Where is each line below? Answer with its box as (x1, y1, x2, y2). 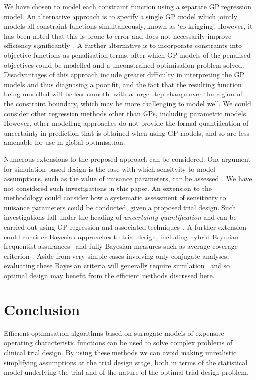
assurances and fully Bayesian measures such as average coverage (38, 241, 238, 251)
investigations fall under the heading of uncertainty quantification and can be (4, 212, 237, 222)
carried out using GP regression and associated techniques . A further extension (4, 222, 247, 232)
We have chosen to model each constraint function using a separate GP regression (4, 1, 251, 11)
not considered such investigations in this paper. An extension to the (4, 183, 212, 193)
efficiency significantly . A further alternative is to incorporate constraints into (4, 40, 242, 50)
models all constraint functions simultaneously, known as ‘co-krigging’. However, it (4, 21, 253, 31)
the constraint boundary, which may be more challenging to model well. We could (4, 98, 251, 108)
